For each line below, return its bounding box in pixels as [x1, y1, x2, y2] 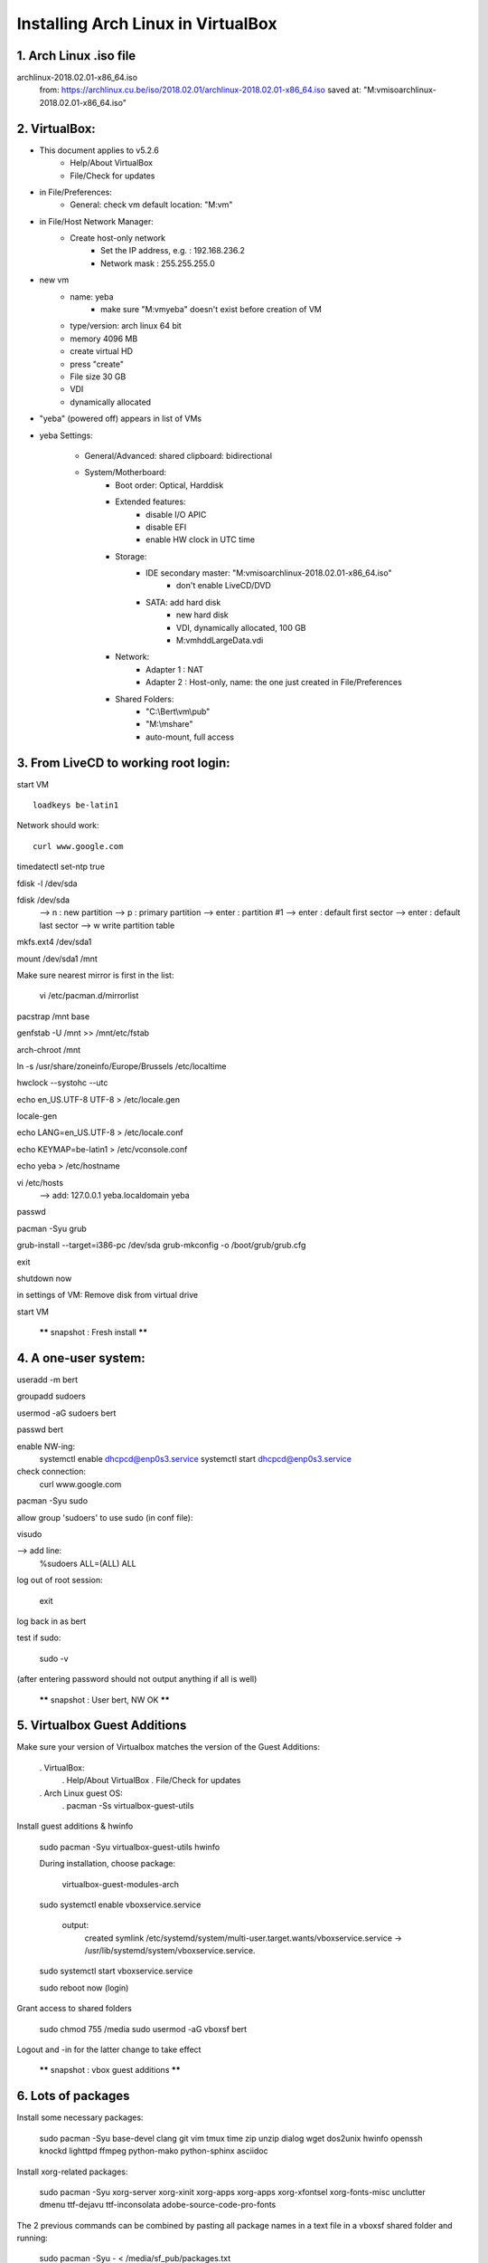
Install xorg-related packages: [16, 2166, 128, 2177]
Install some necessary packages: [16, 2112, 144, 2123]
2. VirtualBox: [16, 120, 97, 136]
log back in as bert [16, 1616, 87, 1627]
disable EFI [145, 521, 187, 532]
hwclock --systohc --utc [16, 1077, 108, 1088]
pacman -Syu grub [16, 1223, 88, 1234]
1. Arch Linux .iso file [16, 48, 136, 63]
